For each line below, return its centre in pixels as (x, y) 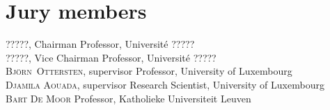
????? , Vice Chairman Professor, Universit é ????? (111, 57)
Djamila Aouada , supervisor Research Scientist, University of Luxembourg (165, 84)
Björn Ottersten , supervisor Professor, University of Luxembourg (149, 71)
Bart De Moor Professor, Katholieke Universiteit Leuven (128, 98)
